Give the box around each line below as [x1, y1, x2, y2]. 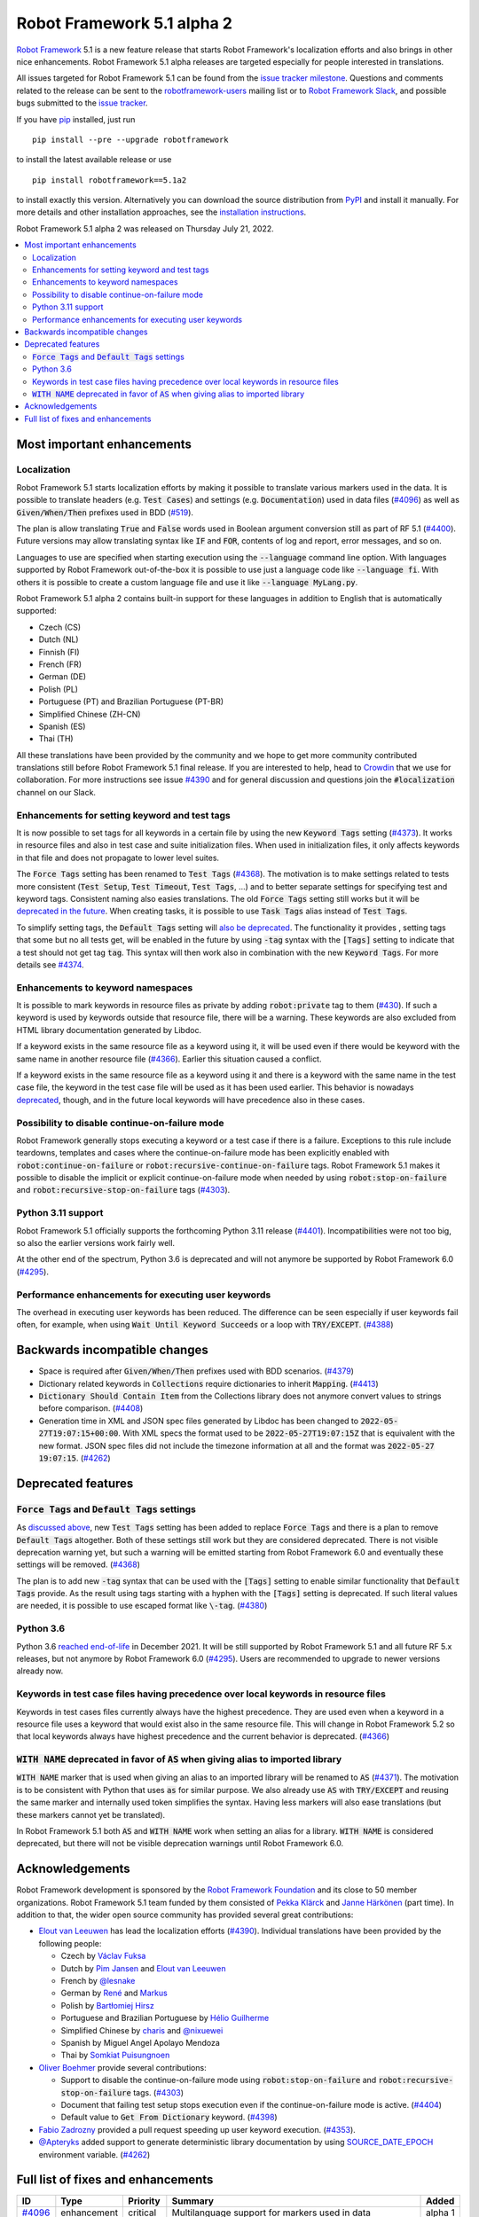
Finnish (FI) [38, 646, 80, 657]
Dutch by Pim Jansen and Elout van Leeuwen [60, 1962, 226, 1973]
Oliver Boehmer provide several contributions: [38, 2062, 208, 2072]
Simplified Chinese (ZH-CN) [38, 709, 141, 719]
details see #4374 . [16, 959, 84, 970]
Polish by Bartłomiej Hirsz [60, 2000, 154, 2010]
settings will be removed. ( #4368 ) [16, 1559, 141, 1570]
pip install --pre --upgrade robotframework [32, 134, 230, 145]
